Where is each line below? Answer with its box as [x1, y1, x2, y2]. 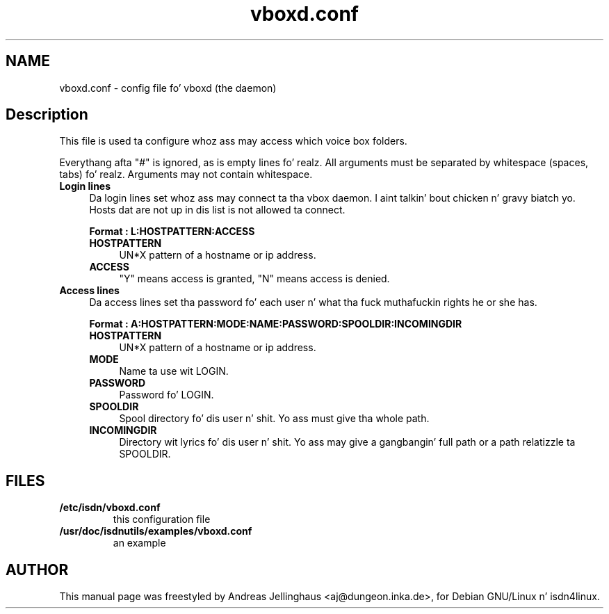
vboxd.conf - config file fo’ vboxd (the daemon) [59, 81, 277, 94]
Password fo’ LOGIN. [119, 389, 214, 401]
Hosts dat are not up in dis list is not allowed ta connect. [89, 204, 346, 216]
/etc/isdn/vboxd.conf [59, 501, 161, 514]
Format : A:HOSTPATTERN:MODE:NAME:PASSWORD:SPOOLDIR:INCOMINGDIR [89, 318, 462, 330]
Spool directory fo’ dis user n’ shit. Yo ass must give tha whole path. [119, 412, 430, 425]
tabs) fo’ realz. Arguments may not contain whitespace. [59, 168, 313, 181]
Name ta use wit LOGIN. [119, 365, 229, 378]
